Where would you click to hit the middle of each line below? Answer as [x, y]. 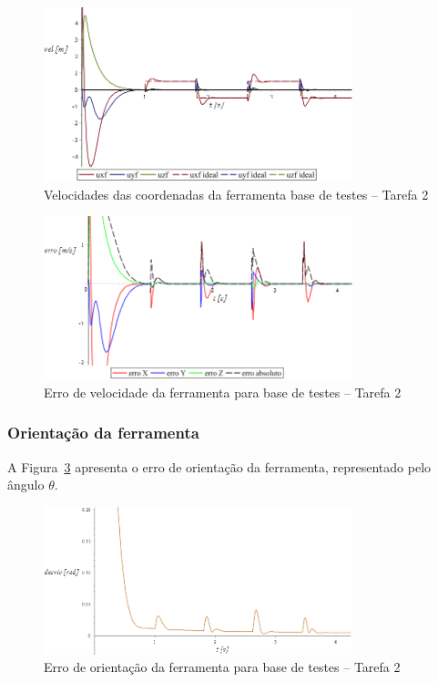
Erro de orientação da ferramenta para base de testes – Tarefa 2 [222, 667]
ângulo [26, 485]
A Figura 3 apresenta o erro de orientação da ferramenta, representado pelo [219, 466]
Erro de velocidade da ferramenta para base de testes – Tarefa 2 [223, 392]
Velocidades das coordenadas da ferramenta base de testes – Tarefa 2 [236, 194]
